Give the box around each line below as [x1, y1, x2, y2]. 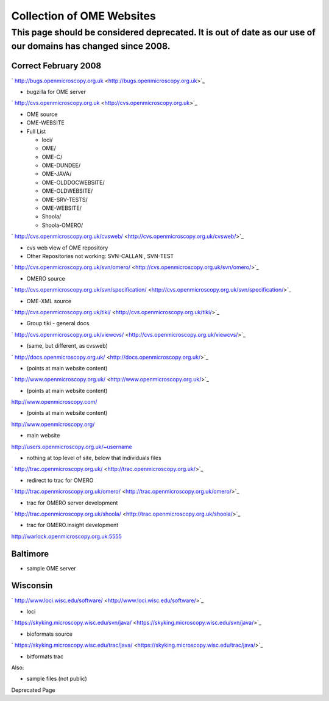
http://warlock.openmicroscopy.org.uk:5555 [11, 533, 122, 540]
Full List [26, 128, 46, 135]
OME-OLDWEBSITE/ [41, 187, 93, 195]
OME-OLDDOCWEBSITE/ [41, 179, 105, 186]
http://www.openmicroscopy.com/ [11, 398, 97, 406]
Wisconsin [11, 580, 53, 591]
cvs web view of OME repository [26, 244, 108, 251]
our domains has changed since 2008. [11, 40, 171, 52]
